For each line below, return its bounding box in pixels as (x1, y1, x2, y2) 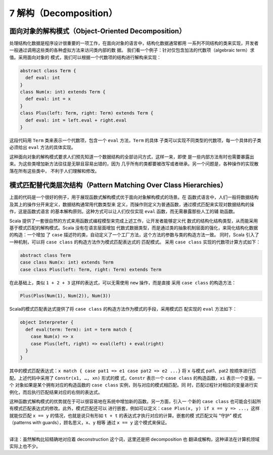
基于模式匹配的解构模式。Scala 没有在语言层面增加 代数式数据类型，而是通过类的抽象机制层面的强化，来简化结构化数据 (9, 225, 258, 231)
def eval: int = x (25, 96, 71, 102)
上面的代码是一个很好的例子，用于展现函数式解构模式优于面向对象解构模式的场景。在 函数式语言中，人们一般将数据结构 (9, 194, 259, 200)
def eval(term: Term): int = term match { (25, 326, 132, 332)
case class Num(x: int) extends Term (20, 260, 114, 265)
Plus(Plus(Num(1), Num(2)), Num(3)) (20, 293, 111, 299)
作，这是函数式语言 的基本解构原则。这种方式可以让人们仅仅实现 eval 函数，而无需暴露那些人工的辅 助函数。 (9, 209, 238, 215)
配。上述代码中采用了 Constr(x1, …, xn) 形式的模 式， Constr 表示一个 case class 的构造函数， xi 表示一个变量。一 (9, 375, 262, 381)
